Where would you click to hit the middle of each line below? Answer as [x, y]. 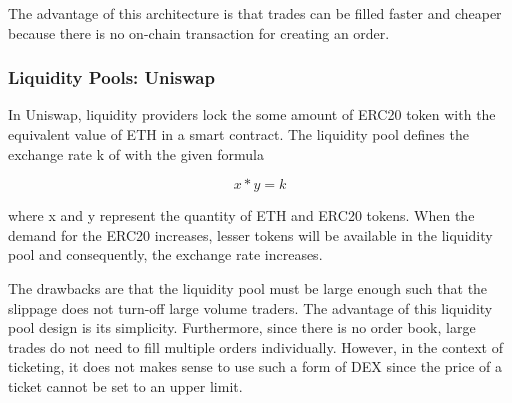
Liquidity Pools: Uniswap [111, 77]
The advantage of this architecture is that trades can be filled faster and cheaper [255, 13]
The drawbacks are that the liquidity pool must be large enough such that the [248, 287]
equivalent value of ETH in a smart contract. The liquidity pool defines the [238, 134]
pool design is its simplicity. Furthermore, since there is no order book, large [242, 327]
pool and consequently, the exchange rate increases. [165, 254]
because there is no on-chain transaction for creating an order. [199, 32]
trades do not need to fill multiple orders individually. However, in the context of [256, 346]
